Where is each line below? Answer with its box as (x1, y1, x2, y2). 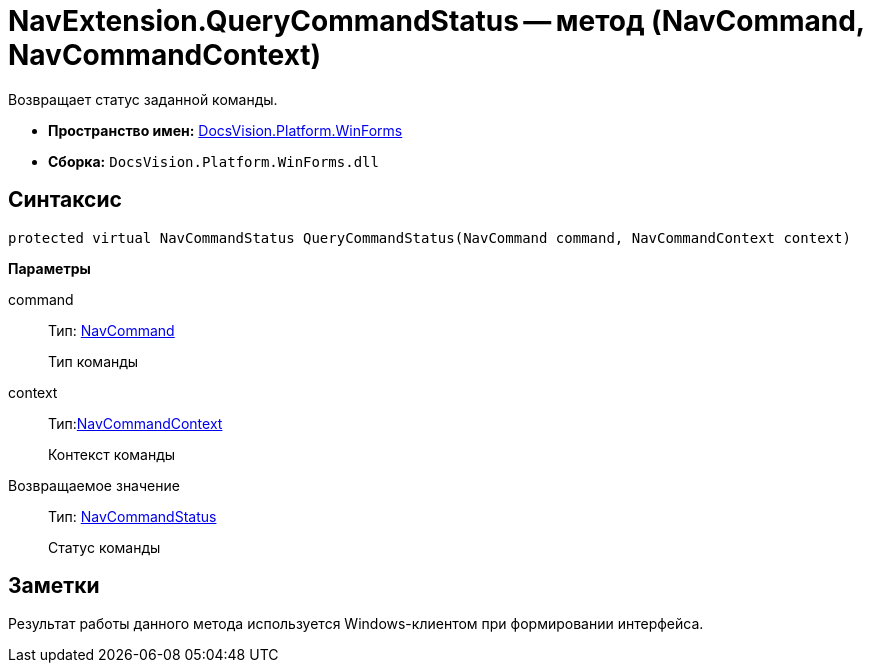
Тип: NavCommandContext (48, 414, 223, 432)
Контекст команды (48, 445, 176, 463)
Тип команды (48, 352, 139, 370)
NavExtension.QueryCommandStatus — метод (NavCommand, (8, 4, 865, 38)
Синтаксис (8, 187, 122, 213)
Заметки (8, 573, 100, 599)
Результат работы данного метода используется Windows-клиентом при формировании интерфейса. (8, 615, 704, 633)
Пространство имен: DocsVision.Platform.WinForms (48, 121, 403, 139)
